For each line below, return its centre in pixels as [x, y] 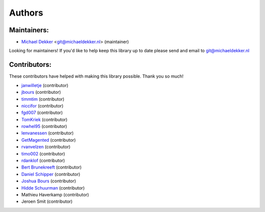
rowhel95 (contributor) [44, 127]
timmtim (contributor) [43, 99]
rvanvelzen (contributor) [46, 147]
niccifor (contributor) [42, 106]
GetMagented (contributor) [49, 140]
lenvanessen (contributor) [47, 133]
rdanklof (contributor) [43, 161]
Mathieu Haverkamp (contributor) [55, 195]
